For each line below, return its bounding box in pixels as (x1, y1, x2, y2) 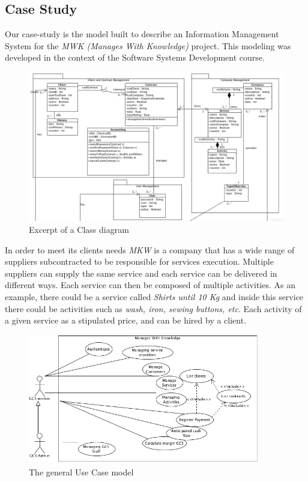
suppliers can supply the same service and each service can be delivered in (5, 267, 277, 279)
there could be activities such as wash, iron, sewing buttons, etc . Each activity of (5, 302, 302, 315)
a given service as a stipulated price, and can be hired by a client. (5, 314, 247, 327)
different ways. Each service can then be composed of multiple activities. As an (5, 279, 295, 291)
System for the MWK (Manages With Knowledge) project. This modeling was (5, 39, 291, 52)
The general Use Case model (29, 465, 134, 478)
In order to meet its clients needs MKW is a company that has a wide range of (5, 243, 295, 256)
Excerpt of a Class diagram (29, 223, 129, 236)
